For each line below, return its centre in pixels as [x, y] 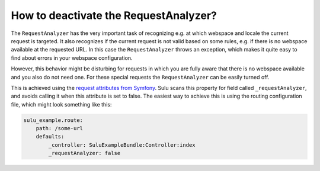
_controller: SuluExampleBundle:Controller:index [122, 145]
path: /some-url [59, 128]
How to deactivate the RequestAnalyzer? [114, 15]
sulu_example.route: [53, 120]
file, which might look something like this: [61, 104]
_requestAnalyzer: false [84, 153]
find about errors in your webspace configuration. [72, 58]
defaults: [50, 137]
